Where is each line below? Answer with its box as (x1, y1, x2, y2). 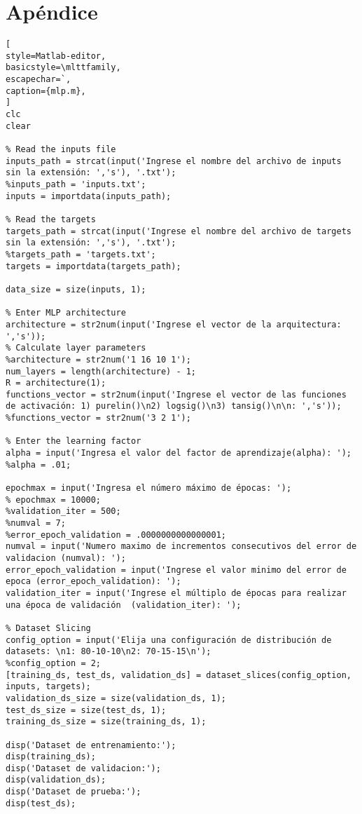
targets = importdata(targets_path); (6, 261, 181, 271)
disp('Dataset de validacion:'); (6, 763, 161, 773)
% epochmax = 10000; (6, 494, 102, 505)
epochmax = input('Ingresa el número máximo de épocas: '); (6, 483, 292, 494)
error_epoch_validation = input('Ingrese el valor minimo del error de (6, 564, 347, 575)
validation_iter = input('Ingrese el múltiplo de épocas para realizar (6, 588, 347, 598)
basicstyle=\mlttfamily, (6, 62, 121, 73)
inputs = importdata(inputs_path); (6, 191, 172, 201)
